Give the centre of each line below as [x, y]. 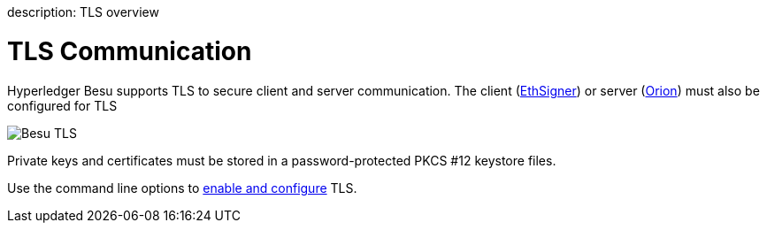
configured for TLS [62, 105]
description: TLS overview [83, 12]
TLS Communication [130, 51]
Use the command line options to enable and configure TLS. [182, 188]
